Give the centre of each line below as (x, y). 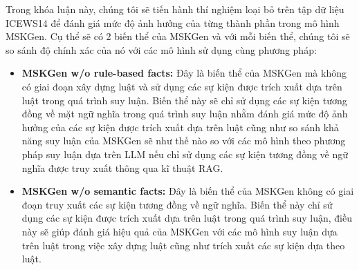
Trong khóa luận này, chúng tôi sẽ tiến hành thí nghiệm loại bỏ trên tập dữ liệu (175, 9)
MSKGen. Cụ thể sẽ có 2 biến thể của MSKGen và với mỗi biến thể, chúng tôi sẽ (178, 36)
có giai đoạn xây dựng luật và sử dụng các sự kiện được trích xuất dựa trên (182, 86)
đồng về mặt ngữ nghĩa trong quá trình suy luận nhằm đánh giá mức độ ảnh (185, 114)
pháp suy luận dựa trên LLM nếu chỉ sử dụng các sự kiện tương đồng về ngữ (185, 154)
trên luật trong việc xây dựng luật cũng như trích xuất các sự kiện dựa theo (183, 245)
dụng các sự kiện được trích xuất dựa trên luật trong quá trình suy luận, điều (187, 218)
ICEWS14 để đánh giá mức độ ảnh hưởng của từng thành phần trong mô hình (173, 22)
